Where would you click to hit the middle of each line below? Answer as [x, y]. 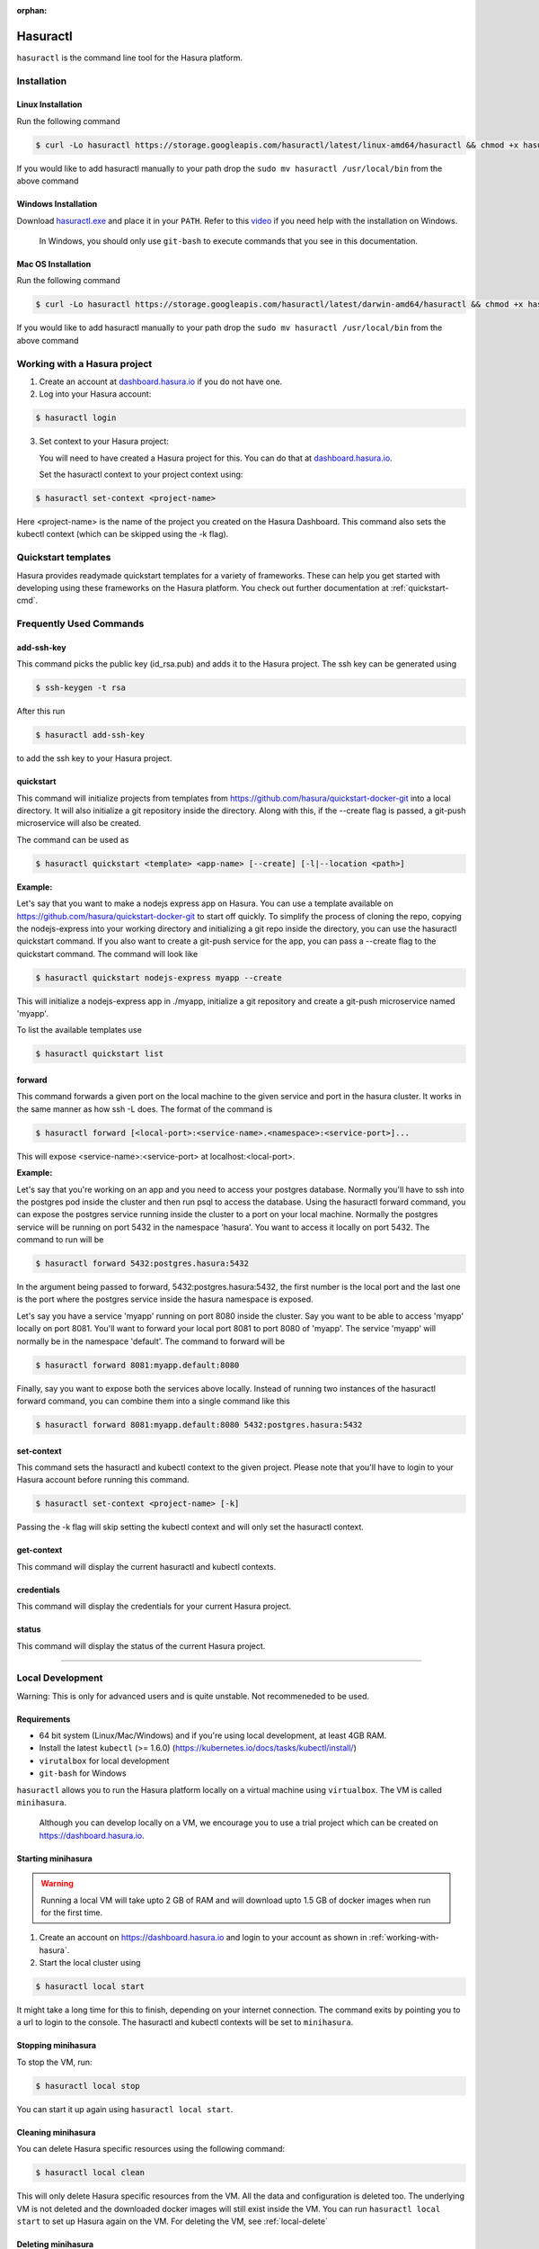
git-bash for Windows [83, 1773]
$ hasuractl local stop [88, 2086]
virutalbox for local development [104, 1761]
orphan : [32, 10]
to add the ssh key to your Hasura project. [94, 758]
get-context [40, 1550]
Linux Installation [49, 104]
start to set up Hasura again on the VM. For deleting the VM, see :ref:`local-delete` [172, 2221]
